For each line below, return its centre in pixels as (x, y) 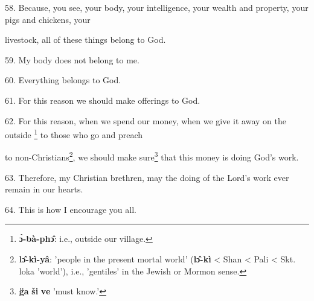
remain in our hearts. (44, 189)
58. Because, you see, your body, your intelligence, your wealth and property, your (157, 7)
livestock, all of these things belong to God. (85, 40)
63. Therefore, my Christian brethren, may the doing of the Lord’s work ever (147, 177)
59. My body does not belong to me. (72, 59)
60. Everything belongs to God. (63, 80)
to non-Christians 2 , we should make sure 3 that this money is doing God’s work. (152, 156)
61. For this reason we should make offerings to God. (103, 100)
